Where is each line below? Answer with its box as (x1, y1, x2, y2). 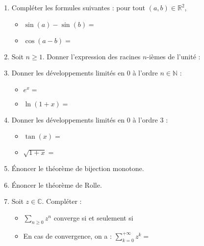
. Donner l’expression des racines (42, 51, 141, 61)
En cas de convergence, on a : (23, 230, 112, 241)
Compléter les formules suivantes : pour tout (11, 2, 146, 12)
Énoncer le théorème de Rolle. (11, 179, 102, 190)
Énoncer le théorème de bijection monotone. (11, 163, 144, 173)
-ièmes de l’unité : (147, 51, 201, 61)
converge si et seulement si (53, 212, 133, 222)
